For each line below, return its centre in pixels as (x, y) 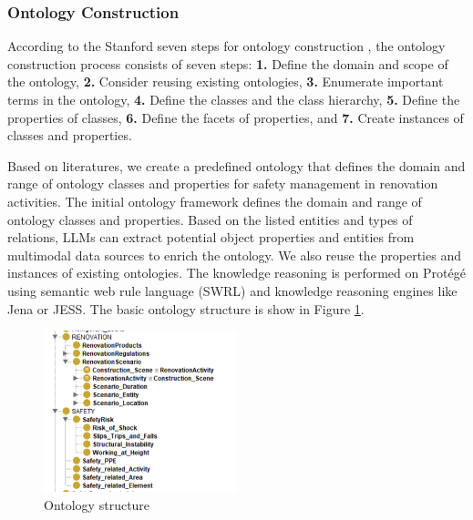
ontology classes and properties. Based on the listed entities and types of (210, 219)
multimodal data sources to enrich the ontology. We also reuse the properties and (234, 255)
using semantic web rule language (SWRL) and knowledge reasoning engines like (232, 290)
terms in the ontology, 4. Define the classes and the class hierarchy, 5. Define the (234, 99)
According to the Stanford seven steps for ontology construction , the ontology (226, 46)
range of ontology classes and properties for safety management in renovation (223, 184)
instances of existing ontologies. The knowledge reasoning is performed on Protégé (236, 273)
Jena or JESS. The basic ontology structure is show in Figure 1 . (186, 308)
